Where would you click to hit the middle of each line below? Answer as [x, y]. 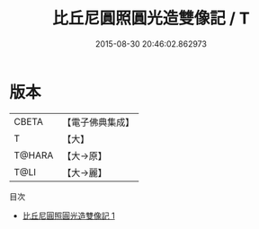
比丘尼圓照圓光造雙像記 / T [151, 18]
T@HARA [34, 155]
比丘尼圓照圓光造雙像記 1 [68, 216]
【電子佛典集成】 [98, 122]
